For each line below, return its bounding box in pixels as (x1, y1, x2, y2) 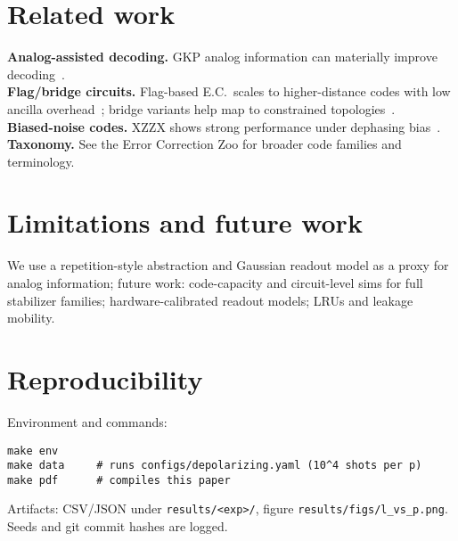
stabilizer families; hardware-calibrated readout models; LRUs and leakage (7, 291, 413, 309)
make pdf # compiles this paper (7, 473, 231, 487)
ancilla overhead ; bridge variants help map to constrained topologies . (7, 99, 396, 118)
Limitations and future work (7, 204, 363, 241)
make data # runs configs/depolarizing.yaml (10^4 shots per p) (7, 459, 422, 472)
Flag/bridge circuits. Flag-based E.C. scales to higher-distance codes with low (7, 82, 451, 101)
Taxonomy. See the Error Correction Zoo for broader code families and (7, 135, 402, 153)
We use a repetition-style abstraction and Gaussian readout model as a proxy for (7, 256, 449, 275)
